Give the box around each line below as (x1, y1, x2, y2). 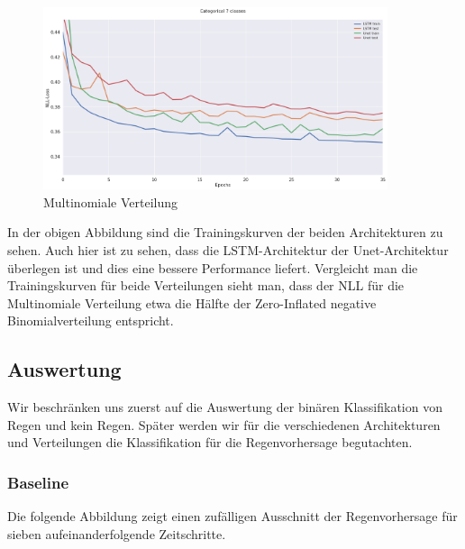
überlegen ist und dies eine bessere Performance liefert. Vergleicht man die (7, 258, 418, 277)
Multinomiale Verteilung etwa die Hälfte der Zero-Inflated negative (7, 293, 377, 312)
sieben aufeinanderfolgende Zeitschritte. (7, 524, 226, 543)
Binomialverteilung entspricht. (7, 311, 174, 330)
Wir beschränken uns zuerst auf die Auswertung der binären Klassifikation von (7, 398, 442, 416)
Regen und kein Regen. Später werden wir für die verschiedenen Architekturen (7, 415, 441, 434)
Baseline (7, 471, 69, 493)
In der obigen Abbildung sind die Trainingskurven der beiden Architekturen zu (7, 223, 443, 242)
